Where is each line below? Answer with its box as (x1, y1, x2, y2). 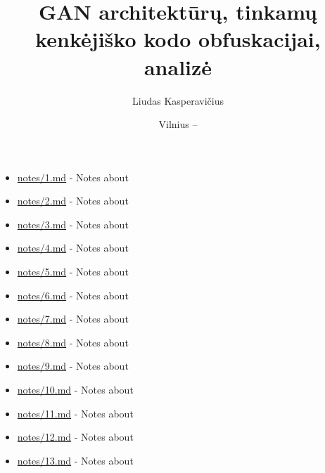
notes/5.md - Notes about (17, 264, 129, 279)
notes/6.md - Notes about (17, 287, 129, 302)
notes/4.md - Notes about (17, 240, 129, 255)
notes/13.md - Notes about (17, 453, 134, 467)
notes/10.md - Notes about (17, 382, 134, 397)
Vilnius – (158, 117, 198, 131)
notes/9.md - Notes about (17, 358, 129, 373)
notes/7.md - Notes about (17, 311, 129, 326)
